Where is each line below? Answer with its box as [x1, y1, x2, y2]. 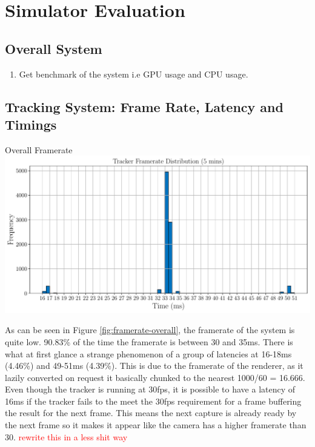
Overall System [5, 39, 102, 58]
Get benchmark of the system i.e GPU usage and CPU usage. [19, 67, 248, 80]
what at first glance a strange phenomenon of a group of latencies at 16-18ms [5, 347, 292, 360]
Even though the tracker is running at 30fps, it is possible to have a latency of [5, 383, 296, 396]
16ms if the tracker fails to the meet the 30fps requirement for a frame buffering [5, 394, 302, 407]
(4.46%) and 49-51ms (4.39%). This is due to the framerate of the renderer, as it [5, 359, 303, 372]
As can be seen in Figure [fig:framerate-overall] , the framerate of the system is [5, 323, 295, 336]
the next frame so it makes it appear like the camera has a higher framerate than [5, 419, 307, 431]
